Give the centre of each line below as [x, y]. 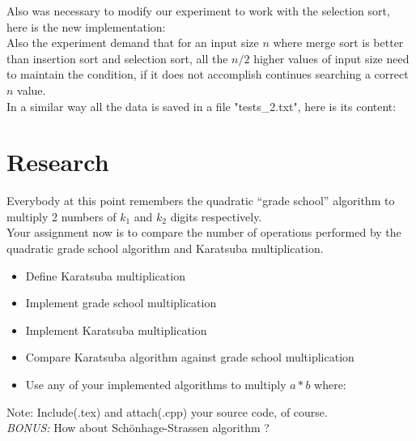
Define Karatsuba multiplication [105, 275]
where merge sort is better [338, 43]
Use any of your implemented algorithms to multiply [156, 385]
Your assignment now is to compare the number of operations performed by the [204, 232]
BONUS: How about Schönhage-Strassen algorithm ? [138, 428]
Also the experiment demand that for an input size [133, 43]
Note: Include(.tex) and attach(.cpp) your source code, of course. [167, 411]
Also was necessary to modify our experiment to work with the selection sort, [198, 11]
